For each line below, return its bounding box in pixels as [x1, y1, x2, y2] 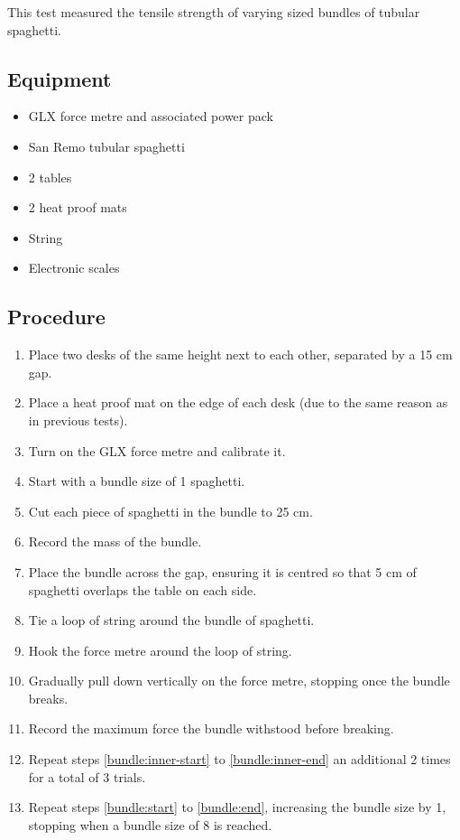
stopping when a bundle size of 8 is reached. [28, 815, 272, 834]
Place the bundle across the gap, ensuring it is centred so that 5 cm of [28, 562, 417, 581]
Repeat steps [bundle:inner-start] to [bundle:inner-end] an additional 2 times [28, 750, 451, 769]
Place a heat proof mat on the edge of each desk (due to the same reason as [28, 393, 448, 412]
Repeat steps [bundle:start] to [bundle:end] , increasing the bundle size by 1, [28, 798, 446, 817]
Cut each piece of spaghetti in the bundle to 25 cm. [28, 501, 313, 520]
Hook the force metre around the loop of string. [28, 640, 292, 659]
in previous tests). [28, 410, 128, 429]
